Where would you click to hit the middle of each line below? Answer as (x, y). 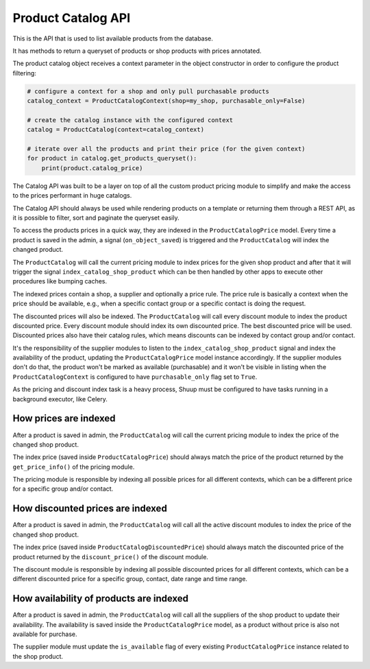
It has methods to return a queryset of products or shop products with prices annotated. (137, 51)
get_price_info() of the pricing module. (74, 467)
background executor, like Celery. (60, 399)
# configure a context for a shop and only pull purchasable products (148, 91)
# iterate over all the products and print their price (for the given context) (166, 149)
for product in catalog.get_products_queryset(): (112, 159)
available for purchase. (45, 634)
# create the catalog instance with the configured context (130, 120)
